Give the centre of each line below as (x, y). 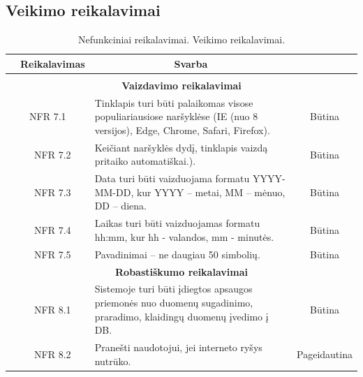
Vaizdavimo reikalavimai (181, 85)
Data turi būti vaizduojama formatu (172, 178)
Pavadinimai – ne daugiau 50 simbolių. (177, 254)
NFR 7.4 (53, 230)
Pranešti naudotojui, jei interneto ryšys (178, 347)
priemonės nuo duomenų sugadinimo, (174, 302)
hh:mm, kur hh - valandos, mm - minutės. (184, 236)
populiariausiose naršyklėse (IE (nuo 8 (176, 116)
